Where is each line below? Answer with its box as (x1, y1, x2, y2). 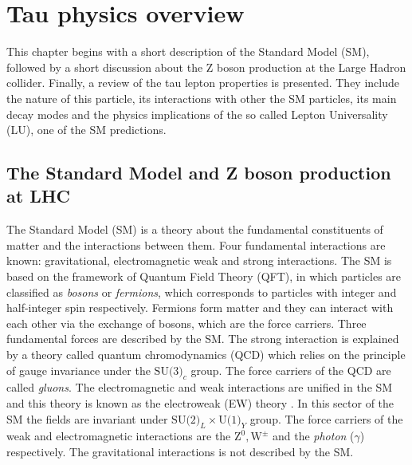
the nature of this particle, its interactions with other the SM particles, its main (6, 89, 397, 106)
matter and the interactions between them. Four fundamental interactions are (6, 236, 386, 253)
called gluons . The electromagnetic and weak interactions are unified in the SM (6, 379, 393, 396)
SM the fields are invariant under (6, 410, 168, 427)
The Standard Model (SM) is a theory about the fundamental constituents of (6, 221, 383, 238)
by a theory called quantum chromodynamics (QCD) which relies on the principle (6, 346, 406, 363)
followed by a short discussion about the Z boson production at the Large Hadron (6, 58, 406, 75)
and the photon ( (272, 428, 355, 444)
